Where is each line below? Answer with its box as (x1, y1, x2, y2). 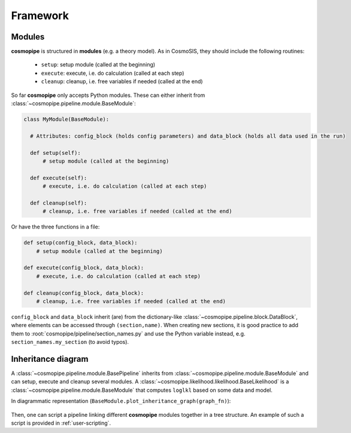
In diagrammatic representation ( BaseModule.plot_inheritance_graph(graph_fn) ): (11, 398, 231, 405)
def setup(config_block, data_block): (23, 239, 138, 246)
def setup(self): (30, 150, 81, 156)
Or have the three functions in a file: (11, 223, 100, 230)
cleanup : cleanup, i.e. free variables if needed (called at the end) (41, 78, 203, 85)
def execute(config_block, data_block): (23, 264, 144, 272)
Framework (11, 9, 69, 22)
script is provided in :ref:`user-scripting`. (11, 419, 111, 427)
